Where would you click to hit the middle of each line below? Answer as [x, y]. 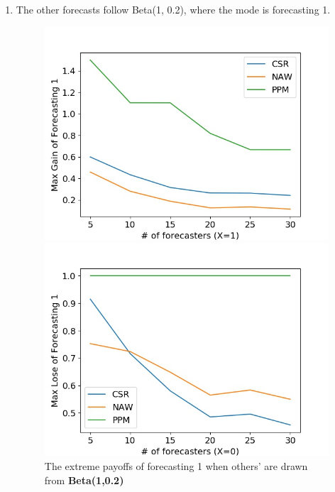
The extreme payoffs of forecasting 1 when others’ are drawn [176, 466]
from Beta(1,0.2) [84, 480]
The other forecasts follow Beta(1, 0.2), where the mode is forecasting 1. [173, 9]
